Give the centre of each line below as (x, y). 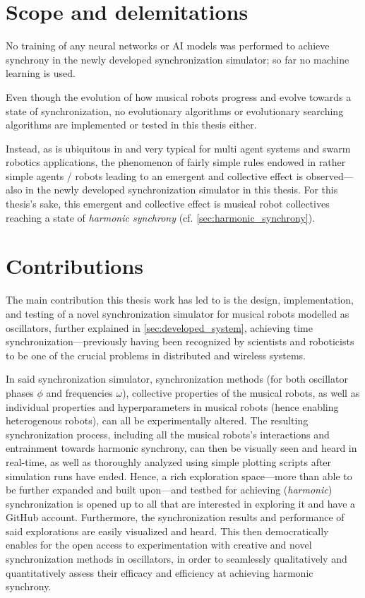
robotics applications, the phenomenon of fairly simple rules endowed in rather (176, 162)
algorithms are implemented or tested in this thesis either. (131, 125)
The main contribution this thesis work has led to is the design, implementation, (180, 300)
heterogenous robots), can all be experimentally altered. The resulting (157, 420)
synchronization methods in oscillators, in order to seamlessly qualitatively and (176, 559)
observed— (330, 175)
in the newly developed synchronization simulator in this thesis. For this (182, 190)
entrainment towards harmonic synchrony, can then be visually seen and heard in (181, 448)
